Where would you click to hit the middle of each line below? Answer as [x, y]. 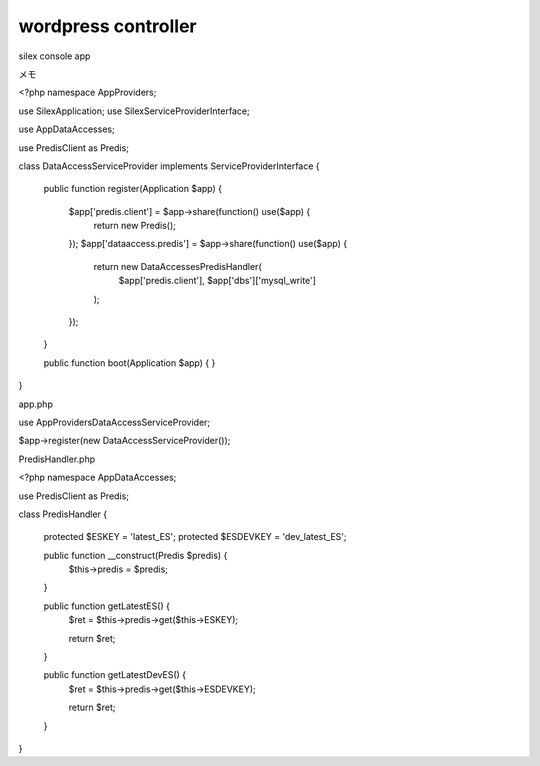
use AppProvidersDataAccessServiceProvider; [114, 422]
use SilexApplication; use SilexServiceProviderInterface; [134, 111]
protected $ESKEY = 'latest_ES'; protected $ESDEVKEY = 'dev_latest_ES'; [195, 537]
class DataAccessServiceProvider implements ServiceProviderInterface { [169, 166]
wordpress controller [107, 26]
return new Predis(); [135, 226]
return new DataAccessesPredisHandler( [177, 266]
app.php [36, 404]
